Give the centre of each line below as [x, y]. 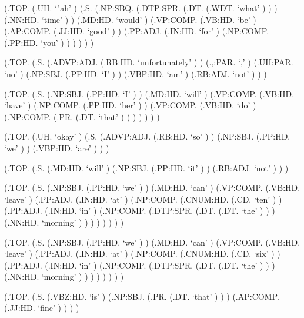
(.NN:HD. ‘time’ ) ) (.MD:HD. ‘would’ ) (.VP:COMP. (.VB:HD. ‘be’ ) [130, 19]
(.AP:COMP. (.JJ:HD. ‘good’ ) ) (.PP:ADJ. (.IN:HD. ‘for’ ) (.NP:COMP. [137, 31]
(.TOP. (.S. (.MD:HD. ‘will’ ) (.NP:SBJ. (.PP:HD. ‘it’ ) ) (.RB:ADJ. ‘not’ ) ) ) [146, 168]
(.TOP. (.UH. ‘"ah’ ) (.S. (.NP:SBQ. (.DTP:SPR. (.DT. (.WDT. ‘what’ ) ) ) [141, 8]
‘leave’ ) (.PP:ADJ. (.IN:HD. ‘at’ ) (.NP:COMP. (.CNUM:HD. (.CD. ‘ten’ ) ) [143, 199]
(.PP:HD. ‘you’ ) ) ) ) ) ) [49, 42]
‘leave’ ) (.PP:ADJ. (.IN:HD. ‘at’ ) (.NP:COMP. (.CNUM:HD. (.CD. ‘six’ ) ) [142, 254]
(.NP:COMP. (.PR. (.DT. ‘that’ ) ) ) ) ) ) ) [82, 116]
